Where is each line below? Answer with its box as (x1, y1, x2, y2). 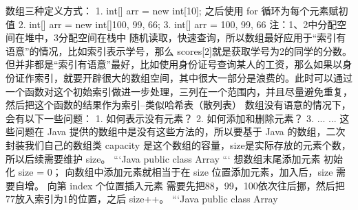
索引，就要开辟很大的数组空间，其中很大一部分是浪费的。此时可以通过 (34, 70, 352, 84)
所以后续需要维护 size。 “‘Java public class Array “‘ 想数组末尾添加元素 (6, 151, 321, 165)
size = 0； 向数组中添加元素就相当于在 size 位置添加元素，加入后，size (18, 165, 333, 179)
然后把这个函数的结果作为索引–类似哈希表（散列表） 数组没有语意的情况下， (6, 97, 351, 112)
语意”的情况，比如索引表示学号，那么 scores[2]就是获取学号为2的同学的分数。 (6, 43, 352, 58)
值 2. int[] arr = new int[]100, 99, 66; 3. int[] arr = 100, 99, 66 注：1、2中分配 (6, 16, 337, 31)
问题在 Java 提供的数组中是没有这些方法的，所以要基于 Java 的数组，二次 (14, 124, 346, 139)
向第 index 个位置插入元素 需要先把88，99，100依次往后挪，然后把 (47, 178, 345, 192)
